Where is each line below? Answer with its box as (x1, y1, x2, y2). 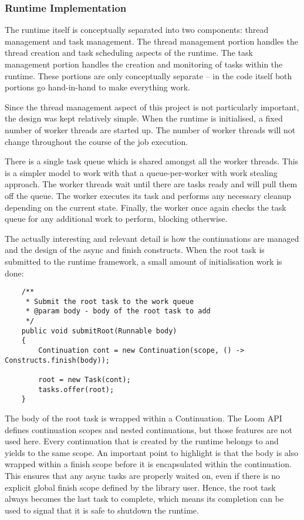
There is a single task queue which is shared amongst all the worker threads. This (5, 155, 299, 167)
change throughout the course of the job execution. (5, 135, 188, 147)
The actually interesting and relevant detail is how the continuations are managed (5, 232, 299, 244)
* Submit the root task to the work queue (25, 297, 194, 306)
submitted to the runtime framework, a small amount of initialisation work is (5, 255, 282, 267)
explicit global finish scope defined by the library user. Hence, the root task (5, 481, 276, 493)
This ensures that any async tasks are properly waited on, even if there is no (5, 469, 280, 481)
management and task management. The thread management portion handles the (5, 35, 298, 47)
